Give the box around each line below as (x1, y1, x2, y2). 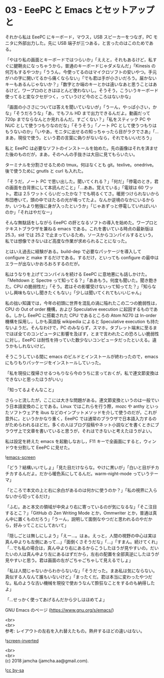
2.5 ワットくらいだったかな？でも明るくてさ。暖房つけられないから (23, 190, 160, 197)
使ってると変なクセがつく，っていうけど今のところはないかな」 (5, 93, 134, 99)
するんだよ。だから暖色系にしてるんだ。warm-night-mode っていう (13, 471, 150, 476)
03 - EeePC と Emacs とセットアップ (5, 4, 155, 16)
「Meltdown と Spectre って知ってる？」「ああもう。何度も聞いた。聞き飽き (5, 277, 158, 283)
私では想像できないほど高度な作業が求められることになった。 (5, 238, 130, 244)
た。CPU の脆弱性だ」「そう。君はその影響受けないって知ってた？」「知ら (5, 283, 152, 289)
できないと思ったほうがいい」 (5, 376, 65, 382)
